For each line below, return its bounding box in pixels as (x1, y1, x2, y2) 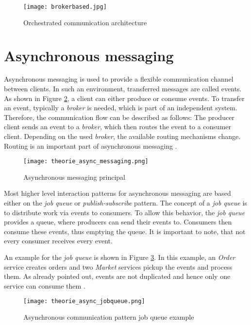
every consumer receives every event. (4, 236, 113, 246)
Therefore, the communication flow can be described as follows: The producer (4, 112, 234, 122)
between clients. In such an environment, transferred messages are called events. (4, 83, 242, 93)
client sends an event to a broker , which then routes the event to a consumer (4, 121, 232, 132)
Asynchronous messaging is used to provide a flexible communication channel (4, 74, 234, 84)
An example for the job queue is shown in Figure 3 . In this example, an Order (4, 252, 235, 262)
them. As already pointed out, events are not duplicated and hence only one (4, 271, 231, 281)
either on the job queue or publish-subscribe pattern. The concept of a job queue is (4, 197, 247, 207)
